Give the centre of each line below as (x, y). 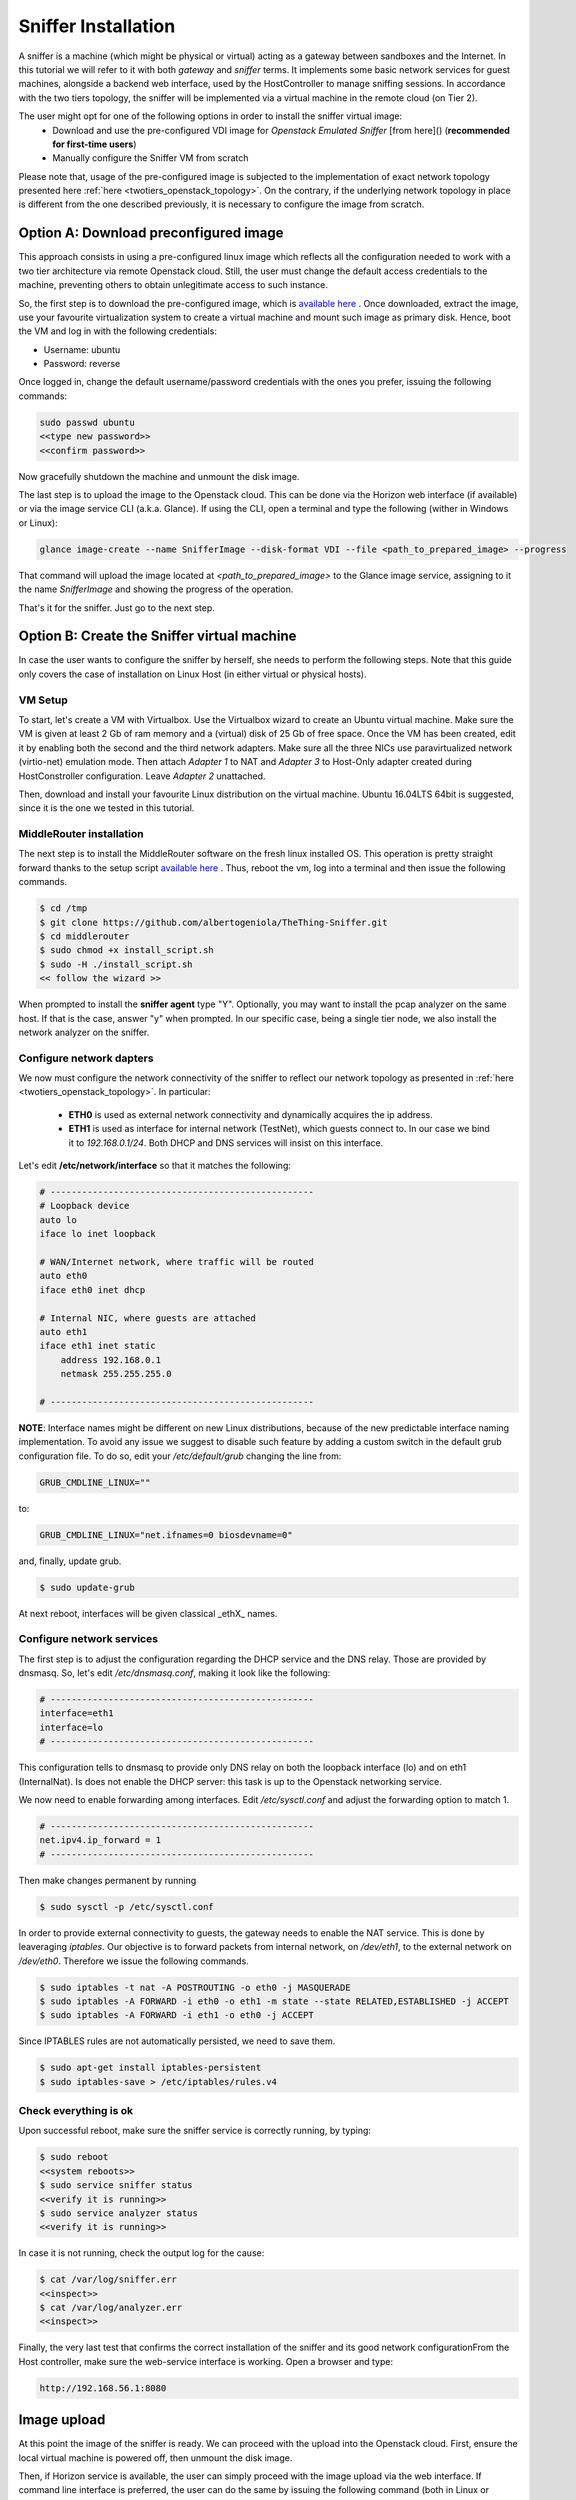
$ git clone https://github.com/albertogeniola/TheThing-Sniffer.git (213, 922)
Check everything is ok (76, 2110)
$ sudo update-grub (87, 1587)
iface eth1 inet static (98, 1346)
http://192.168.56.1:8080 (103, 2388)
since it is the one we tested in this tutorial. (106, 808)
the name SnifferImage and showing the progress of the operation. (156, 589)
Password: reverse (82, 364)
